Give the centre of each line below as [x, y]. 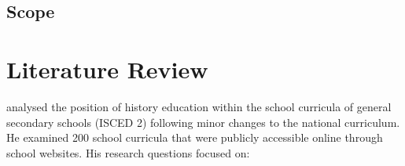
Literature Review [107, 69]
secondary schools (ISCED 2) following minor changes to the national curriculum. [203, 122]
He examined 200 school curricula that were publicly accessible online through [195, 137]
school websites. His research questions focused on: [128, 152]
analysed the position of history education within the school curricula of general [199, 106]
